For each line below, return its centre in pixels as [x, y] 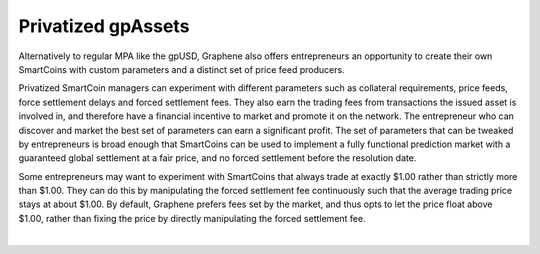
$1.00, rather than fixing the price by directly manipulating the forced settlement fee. [192, 218]
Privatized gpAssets [104, 26]
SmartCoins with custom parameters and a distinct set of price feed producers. [181, 69]
